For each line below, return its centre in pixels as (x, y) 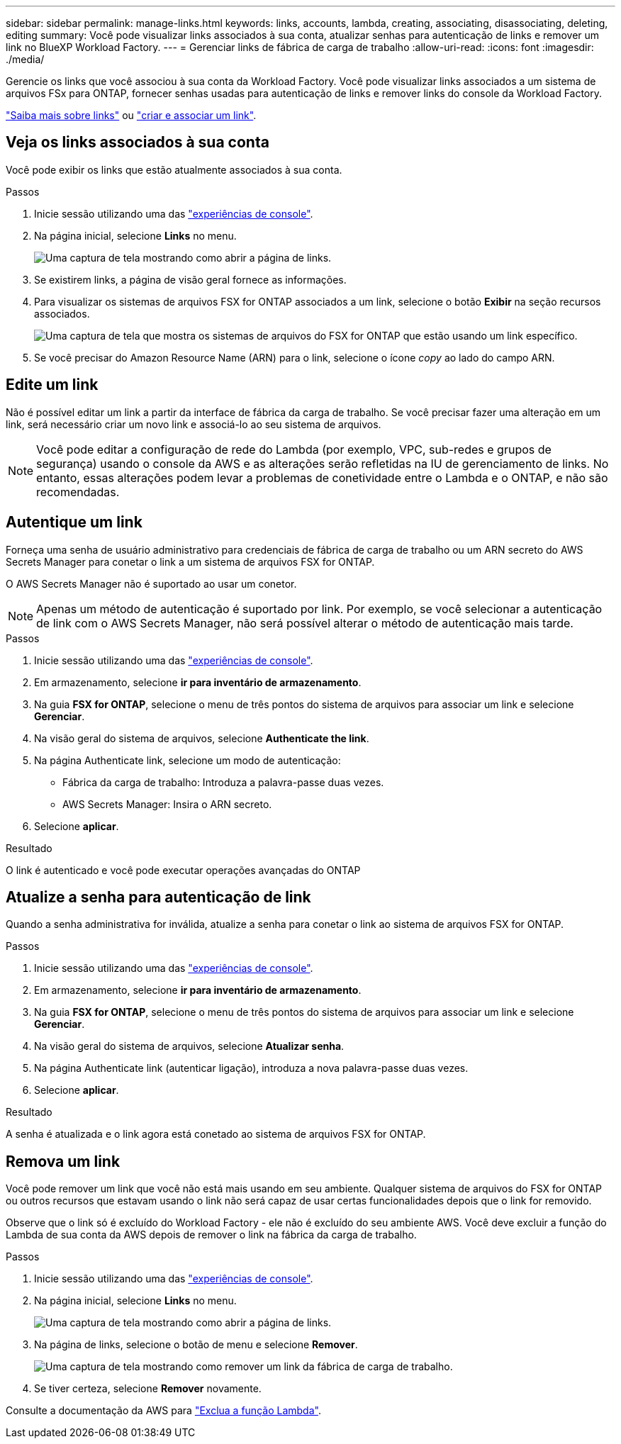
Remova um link (63, 1161)
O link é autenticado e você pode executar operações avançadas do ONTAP (183, 870)
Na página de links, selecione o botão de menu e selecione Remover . (196, 1345)
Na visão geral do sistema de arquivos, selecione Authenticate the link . (202, 738)
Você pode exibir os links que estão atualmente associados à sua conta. (174, 169)
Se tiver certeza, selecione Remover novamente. (148, 1389)
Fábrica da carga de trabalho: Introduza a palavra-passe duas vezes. (223, 782)
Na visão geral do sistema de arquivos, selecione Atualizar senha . (189, 1046)
